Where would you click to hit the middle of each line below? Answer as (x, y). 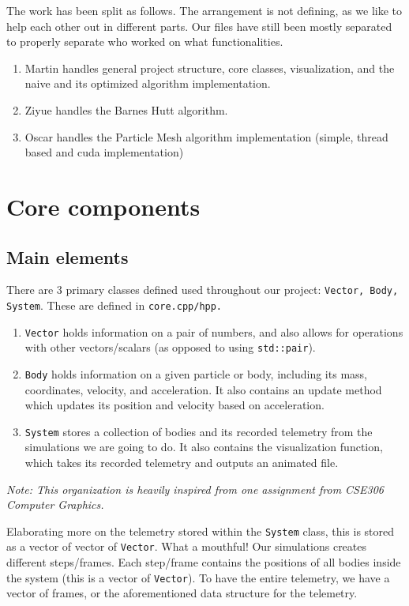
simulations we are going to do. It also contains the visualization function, (204, 447)
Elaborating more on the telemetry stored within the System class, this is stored (201, 531)
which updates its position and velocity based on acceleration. (174, 405)
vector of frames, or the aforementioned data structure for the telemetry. (182, 593)
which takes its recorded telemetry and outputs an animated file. (182, 463)
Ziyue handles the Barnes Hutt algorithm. (126, 109)
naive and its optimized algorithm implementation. (148, 83)
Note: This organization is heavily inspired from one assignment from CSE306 (195, 489)
